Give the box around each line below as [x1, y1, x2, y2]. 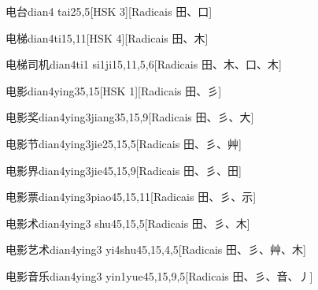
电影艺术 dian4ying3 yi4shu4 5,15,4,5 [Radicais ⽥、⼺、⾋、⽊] [6, 241, 306, 258]
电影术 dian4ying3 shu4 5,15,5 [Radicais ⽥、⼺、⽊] [6, 214, 250, 231]
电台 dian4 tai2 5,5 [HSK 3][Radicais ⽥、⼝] [6, 3, 213, 19]
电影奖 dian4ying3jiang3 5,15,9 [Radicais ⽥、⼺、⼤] [6, 109, 254, 125]
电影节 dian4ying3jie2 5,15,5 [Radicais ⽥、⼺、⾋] [6, 135, 242, 151]
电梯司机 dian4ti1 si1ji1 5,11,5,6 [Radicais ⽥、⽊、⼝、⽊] [6, 56, 282, 72]
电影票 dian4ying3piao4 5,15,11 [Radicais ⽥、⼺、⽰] [6, 188, 257, 205]
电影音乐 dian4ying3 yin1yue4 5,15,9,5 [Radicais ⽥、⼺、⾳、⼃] [6, 267, 313, 284]
